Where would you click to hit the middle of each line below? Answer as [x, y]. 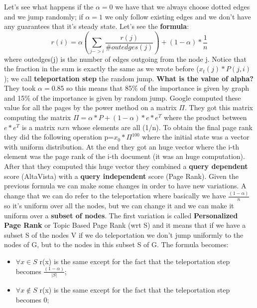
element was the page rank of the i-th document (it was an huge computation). [125, 156]
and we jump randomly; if [44, 16]
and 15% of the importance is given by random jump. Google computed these [123, 97]
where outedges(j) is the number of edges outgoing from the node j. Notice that [125, 59]
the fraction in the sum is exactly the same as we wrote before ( [102, 69]
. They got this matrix [219, 107]
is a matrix [38, 127]
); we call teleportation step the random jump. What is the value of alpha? [129, 78]
